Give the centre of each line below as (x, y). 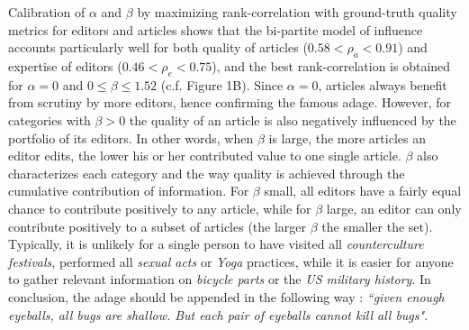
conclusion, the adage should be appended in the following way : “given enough (226, 296)
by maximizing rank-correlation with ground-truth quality (297, 12)
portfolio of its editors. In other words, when (131, 137)
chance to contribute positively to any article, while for (160, 208)
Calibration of (47, 12)
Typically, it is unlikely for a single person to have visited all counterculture (216, 244)
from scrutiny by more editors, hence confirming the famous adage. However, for (230, 102)
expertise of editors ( (65, 65)
